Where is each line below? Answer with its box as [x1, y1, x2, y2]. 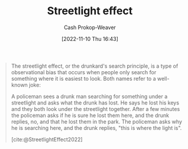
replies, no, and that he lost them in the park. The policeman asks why [11, 118, 183, 125]
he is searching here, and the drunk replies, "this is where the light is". [11, 124, 182, 131]
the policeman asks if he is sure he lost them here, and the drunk [11, 112, 170, 119]
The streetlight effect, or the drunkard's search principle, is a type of [11, 62, 179, 69]
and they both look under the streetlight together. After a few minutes [11, 105, 180, 112]
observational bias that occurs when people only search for [11, 68, 157, 75]
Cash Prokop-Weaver [63, 24, 116, 31]
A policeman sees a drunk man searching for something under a [11, 93, 168, 100]
